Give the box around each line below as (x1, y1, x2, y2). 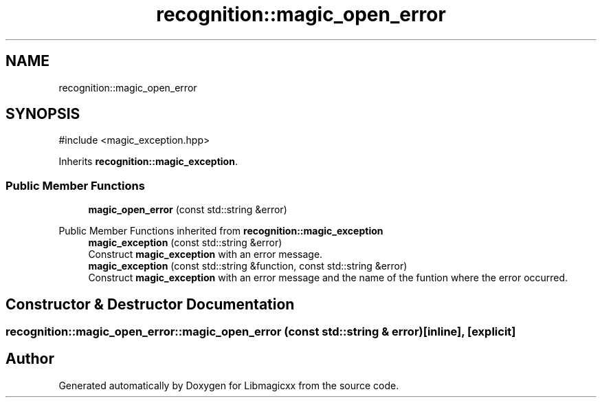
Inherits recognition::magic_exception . (58, 155, 238, 168)
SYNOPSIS (5, 105, 80, 123)
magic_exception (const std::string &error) (88, 237, 282, 249)
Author (5, 350, 54, 368)
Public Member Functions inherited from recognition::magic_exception (58, 225, 383, 237)
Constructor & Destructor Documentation (5, 295, 295, 313)
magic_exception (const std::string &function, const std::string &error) (88, 260, 408, 272)
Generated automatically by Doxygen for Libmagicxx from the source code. (58, 379, 399, 391)
